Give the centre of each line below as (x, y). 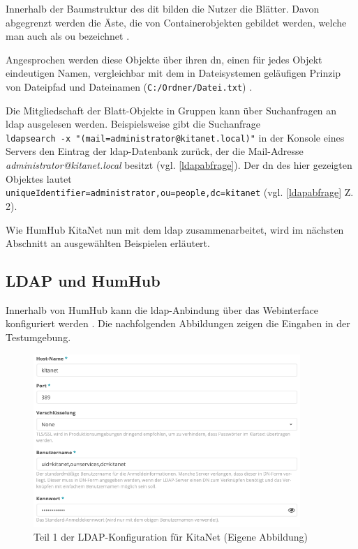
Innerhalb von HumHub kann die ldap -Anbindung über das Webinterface (162, 309)
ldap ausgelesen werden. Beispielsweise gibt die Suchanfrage (133, 124)
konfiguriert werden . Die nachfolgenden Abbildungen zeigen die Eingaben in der (178, 323)
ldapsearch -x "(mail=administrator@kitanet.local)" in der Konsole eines (175, 137)
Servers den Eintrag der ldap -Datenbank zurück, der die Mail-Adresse (155, 151)
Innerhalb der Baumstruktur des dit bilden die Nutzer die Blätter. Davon (163, 8)
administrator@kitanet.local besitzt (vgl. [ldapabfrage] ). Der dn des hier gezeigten (179, 165)
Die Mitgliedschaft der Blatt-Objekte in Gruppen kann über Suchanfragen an (171, 110)
